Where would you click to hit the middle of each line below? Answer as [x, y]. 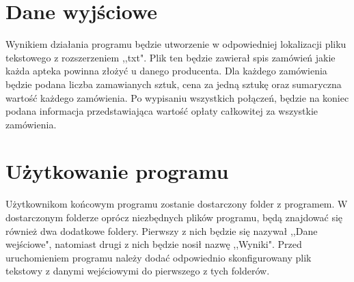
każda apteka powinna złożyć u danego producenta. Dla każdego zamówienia [166, 71]
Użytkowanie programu [117, 171]
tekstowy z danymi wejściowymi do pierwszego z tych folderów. [138, 271]
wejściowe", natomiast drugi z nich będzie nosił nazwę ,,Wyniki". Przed [154, 244]
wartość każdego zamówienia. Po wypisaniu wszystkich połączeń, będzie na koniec [177, 97]
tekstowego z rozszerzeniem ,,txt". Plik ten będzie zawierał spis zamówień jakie [171, 57]
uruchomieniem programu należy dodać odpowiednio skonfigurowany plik [159, 257]
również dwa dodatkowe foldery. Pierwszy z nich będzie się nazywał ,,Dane [162, 230]
